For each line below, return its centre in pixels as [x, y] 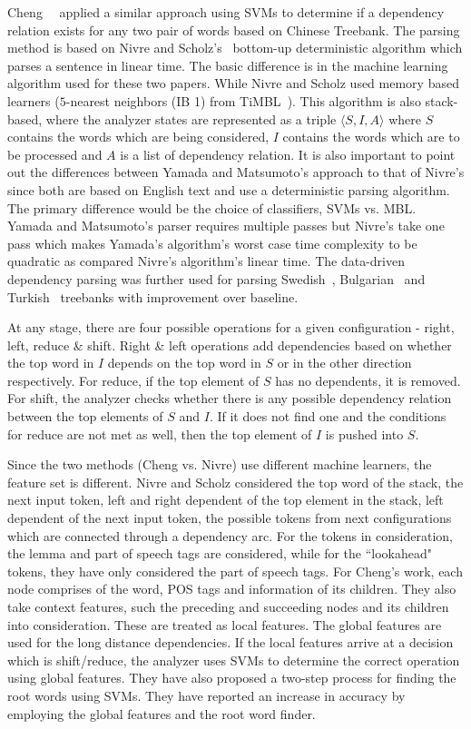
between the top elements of [85, 416]
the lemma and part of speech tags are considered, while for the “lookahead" [220, 553]
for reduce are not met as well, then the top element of [160, 433]
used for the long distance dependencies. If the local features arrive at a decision [231, 642]
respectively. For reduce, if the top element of [133, 380]
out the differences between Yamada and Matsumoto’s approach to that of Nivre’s [236, 172]
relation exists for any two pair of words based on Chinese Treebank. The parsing [234, 30]
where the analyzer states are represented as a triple [191, 118]
